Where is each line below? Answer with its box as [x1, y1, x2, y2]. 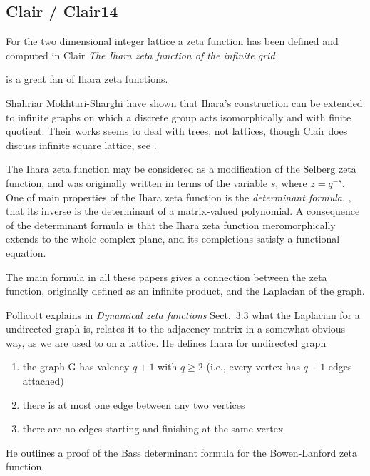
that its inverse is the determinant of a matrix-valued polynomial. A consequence [6, 203, 360, 218]
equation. [6, 245, 46, 260]
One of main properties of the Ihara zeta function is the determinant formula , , [6, 189, 351, 204]
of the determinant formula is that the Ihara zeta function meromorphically [6, 217, 336, 232]
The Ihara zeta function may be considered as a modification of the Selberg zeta [6, 161, 356, 176]
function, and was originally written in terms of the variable [6, 175, 268, 190]
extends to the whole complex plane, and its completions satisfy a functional [6, 231, 340, 246]
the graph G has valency [22, 359, 130, 374]
